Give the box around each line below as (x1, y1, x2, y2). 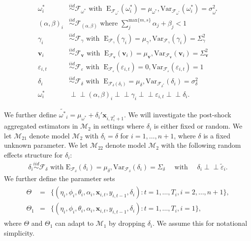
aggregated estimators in (4, 121, 78, 131)
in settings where (93, 121, 145, 131)
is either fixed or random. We (154, 121, 243, 131)
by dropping (109, 218, 145, 228)
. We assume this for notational (153, 218, 248, 228)
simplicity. (4, 228, 34, 238)
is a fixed (203, 130, 231, 140)
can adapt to (55, 218, 94, 228)
